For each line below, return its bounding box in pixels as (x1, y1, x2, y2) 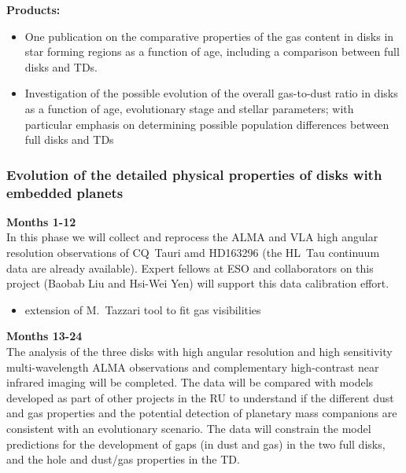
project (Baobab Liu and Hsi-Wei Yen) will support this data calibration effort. (6, 275, 389, 291)
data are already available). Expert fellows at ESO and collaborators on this (6, 259, 374, 276)
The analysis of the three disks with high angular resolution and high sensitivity (6, 343, 393, 360)
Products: (6, 2, 61, 17)
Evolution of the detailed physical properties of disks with (6, 164, 382, 184)
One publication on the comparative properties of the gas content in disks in (24, 27, 394, 44)
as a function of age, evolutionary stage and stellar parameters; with (24, 100, 354, 116)
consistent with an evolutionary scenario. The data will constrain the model (6, 420, 371, 437)
